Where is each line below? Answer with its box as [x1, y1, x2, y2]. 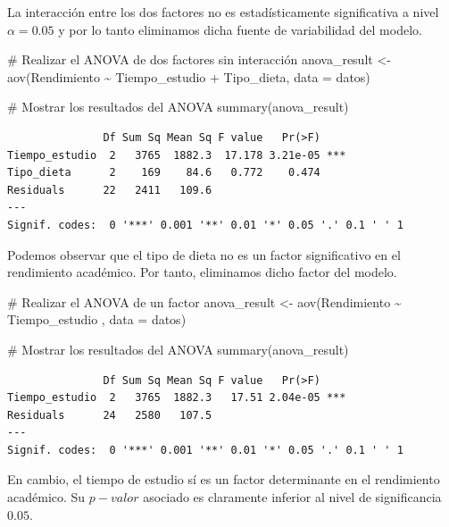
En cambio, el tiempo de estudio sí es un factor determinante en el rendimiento [7, 470, 440, 489]
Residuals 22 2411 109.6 [7, 183, 212, 197]
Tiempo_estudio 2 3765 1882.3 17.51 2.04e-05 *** [7, 391, 346, 405]
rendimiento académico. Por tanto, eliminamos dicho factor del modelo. [7, 263, 397, 281]
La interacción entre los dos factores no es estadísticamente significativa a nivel [7, 3, 439, 21]
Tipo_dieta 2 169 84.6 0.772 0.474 [7, 166, 320, 180]
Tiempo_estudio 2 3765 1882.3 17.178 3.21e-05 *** [7, 148, 346, 162]
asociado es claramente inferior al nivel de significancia [143, 488, 442, 506]
